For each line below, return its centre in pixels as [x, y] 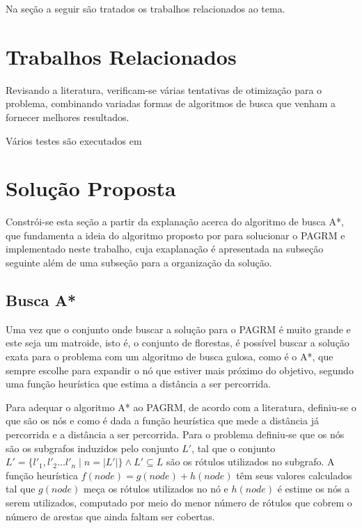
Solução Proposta [91, 188]
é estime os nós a [314, 489]
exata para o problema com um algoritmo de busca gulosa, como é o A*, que [170, 356]
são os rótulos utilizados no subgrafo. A [250, 462]
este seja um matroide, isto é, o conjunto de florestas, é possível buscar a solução [178, 343]
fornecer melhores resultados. [68, 117]
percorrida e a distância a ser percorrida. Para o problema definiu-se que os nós [175, 434]
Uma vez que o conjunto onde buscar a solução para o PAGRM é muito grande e [178, 329]
